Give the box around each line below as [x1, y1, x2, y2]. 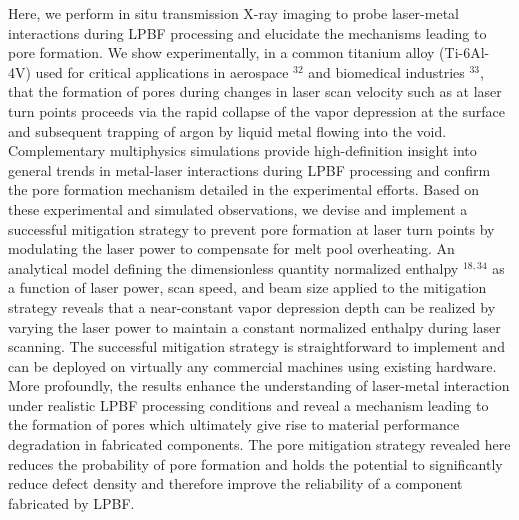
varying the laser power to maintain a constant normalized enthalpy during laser [8, 316, 501, 337]
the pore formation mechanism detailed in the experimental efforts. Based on [8, 179, 480, 200]
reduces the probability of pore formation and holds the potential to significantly [8, 453, 503, 474]
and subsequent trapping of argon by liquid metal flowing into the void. [8, 120, 447, 141]
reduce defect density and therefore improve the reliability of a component [8, 473, 463, 494]
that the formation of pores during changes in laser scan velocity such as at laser [8, 81, 502, 102]
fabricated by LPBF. [8, 492, 135, 513]
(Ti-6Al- [439, 42, 490, 63]
